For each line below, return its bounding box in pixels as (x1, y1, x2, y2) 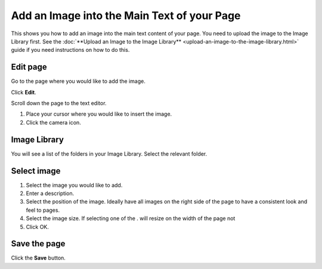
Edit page (11, 62, 47, 72)
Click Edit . (11, 88, 36, 95)
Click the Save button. (11, 254, 66, 262)
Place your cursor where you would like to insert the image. (26, 110, 172, 118)
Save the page (11, 239, 66, 249)
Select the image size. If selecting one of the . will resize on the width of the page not (26, 215, 236, 222)
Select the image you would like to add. (26, 181, 123, 188)
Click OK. (26, 223, 49, 230)
